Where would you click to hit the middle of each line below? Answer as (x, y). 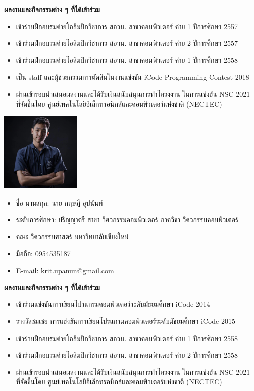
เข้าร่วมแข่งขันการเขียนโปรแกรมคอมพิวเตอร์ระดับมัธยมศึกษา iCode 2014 (113, 304)
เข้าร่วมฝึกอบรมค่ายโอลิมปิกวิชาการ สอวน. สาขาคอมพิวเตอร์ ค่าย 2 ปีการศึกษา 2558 (127, 355)
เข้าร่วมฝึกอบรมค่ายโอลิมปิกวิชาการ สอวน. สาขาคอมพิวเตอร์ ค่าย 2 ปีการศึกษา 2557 (127, 43)
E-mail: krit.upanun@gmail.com (65, 270)
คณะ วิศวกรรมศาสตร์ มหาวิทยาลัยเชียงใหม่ (72, 236)
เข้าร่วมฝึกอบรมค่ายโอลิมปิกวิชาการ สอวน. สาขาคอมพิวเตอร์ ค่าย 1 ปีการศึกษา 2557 (127, 26)
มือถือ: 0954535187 (43, 253)
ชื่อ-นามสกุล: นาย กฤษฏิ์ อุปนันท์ (59, 202)
